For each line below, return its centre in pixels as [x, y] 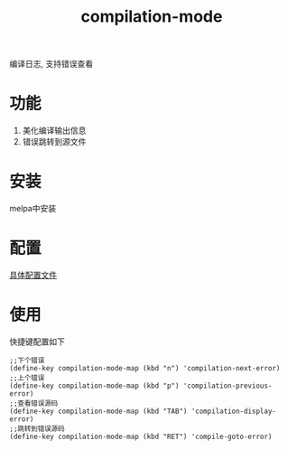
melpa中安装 [33, 209]
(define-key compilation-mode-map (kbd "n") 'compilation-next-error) [145, 368]
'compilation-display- [234, 411]
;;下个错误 [27, 360]
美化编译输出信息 [54, 131]
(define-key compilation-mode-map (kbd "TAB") [98, 411]
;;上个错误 [27, 378]
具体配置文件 [33, 275]
